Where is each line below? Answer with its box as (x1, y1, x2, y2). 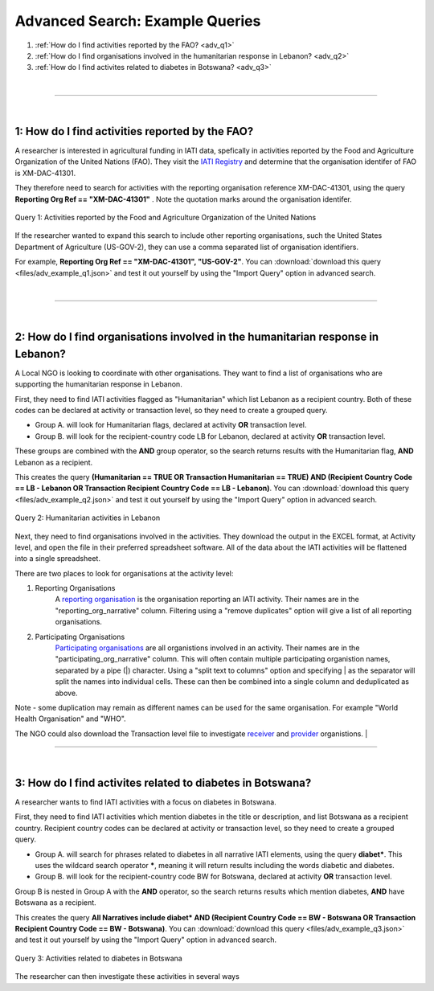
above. (55, 688, 78, 698)
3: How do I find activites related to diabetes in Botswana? (14, 776, 312, 789)
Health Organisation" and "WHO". (14, 714, 126, 723)
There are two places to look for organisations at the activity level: (14, 568, 234, 578)
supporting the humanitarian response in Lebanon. (14, 379, 182, 389)
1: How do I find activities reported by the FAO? (14, 125, 254, 138)
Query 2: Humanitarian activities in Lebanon (14, 513, 161, 522)
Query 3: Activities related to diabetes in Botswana (14, 953, 182, 963)
